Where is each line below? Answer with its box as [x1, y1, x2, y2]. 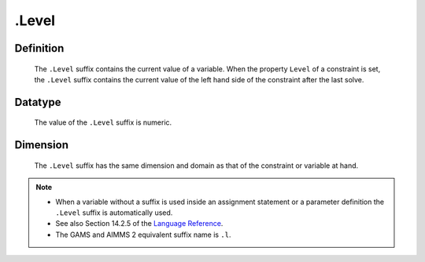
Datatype [14, 95, 61, 109]
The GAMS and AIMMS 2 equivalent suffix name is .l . [55, 230, 231, 239]
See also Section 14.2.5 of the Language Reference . [55, 219, 224, 228]
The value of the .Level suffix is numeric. [34, 118, 172, 127]
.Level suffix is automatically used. [55, 208, 173, 217]
